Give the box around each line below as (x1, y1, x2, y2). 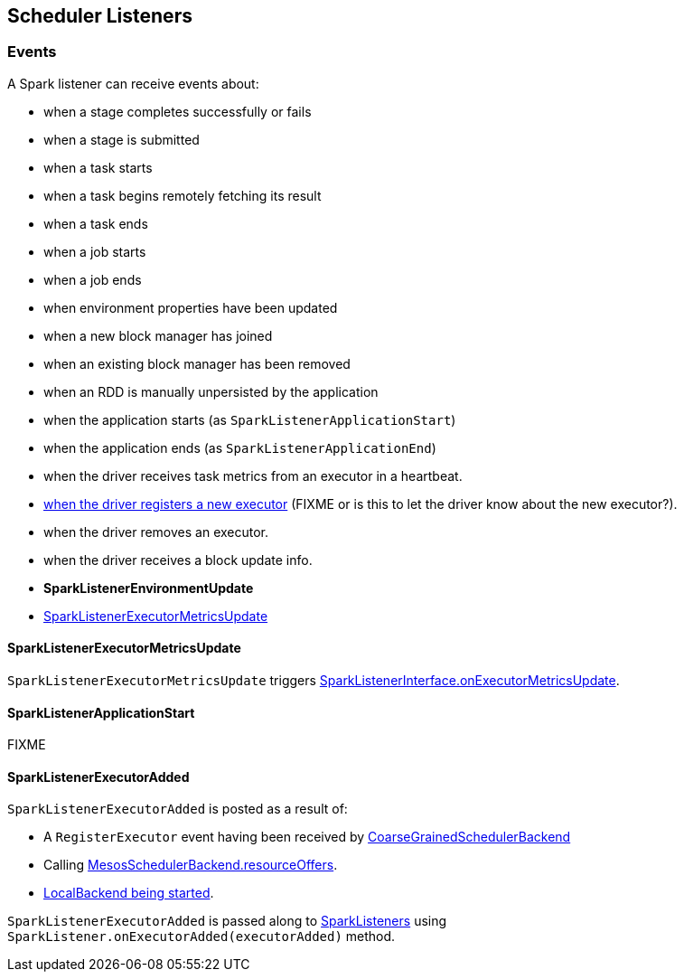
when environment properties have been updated (43, 299, 338, 315)
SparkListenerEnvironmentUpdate (43, 579, 254, 596)
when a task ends (43, 215, 148, 231)
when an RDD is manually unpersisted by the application (43, 383, 379, 400)
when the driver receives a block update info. (43, 551, 313, 568)
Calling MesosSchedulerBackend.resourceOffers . (43, 857, 338, 873)
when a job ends (43, 271, 142, 287)
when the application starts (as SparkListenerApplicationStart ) (43, 411, 456, 428)
